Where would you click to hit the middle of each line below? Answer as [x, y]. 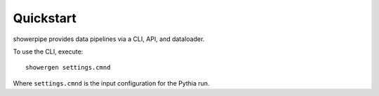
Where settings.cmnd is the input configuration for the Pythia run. [111, 83]
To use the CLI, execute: [48, 51]
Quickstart [45, 18]
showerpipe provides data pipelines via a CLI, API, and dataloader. [109, 39]
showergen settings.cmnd [68, 67]
